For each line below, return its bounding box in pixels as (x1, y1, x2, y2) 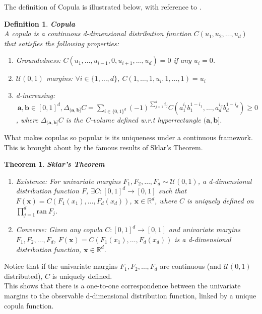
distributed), (4, 270, 43, 281)
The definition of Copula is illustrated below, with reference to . (4, 2, 202, 12)
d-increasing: (16, 89, 55, 100)
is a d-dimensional (174, 234, 231, 244)
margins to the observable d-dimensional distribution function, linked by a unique (4, 290, 256, 300)
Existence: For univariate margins (16, 175, 121, 186)
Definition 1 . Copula (4, 18, 76, 29)
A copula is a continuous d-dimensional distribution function (4, 28, 191, 39)
